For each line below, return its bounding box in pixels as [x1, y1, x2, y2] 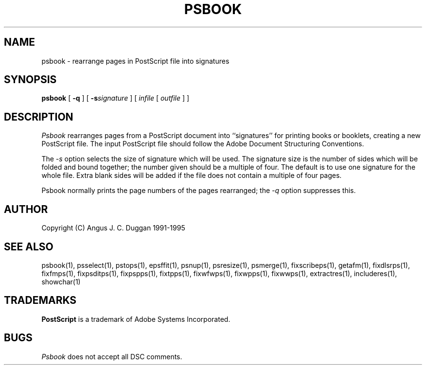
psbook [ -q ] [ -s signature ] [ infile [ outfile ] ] [41, 94, 190, 103]
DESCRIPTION [4, 110, 73, 123]
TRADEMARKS [4, 294, 77, 307]
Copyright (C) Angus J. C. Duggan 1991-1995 [41, 224, 185, 232]
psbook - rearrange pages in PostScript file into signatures [41, 56, 230, 65]
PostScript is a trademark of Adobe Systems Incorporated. [41, 315, 231, 323]
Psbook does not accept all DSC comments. [41, 352, 182, 361]
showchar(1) [41, 277, 81, 286]
